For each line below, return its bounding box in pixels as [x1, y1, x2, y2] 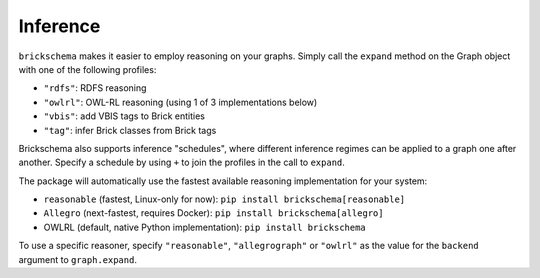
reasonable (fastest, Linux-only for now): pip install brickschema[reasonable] [43, 193, 405, 205]
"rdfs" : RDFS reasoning [43, 82, 147, 94]
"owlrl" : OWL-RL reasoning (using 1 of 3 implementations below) [43, 96, 318, 108]
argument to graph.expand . [18, 253, 137, 265]
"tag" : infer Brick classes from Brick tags [43, 124, 217, 136]
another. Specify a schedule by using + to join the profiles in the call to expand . [18, 156, 345, 169]
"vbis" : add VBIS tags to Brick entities [43, 110, 205, 122]
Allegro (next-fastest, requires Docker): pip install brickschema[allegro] [43, 207, 384, 219]
